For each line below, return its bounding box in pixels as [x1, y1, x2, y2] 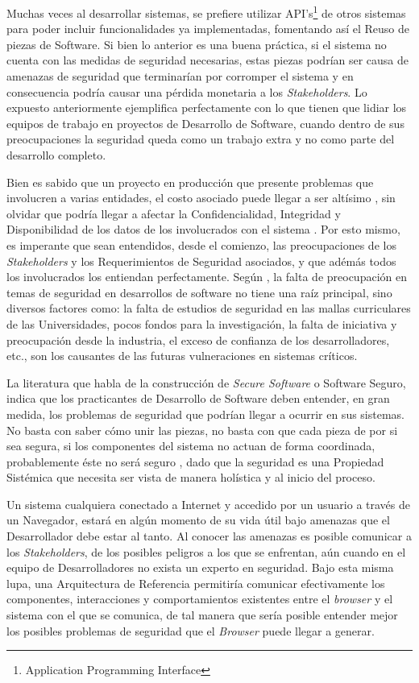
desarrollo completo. [6, 147, 106, 163]
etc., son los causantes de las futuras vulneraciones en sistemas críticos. [6, 347, 358, 364]
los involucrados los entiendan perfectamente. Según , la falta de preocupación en [6, 268, 407, 285]
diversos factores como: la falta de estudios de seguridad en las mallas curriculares [6, 300, 411, 317]
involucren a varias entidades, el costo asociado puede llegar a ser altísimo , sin [6, 189, 396, 206]
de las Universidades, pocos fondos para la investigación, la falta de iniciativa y [6, 315, 397, 332]
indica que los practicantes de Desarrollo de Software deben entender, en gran [6, 390, 390, 407]
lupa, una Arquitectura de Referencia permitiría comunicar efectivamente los [6, 574, 385, 591]
